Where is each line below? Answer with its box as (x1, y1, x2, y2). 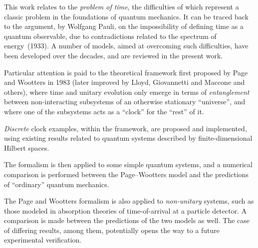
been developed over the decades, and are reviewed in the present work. (4, 50, 223, 60)
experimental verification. (4, 235, 82, 245)
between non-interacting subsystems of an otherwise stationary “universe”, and (4, 96, 246, 107)
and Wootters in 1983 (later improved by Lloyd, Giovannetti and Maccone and (4, 77, 245, 87)
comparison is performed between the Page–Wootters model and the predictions (4, 169, 249, 179)
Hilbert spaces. (4, 142, 49, 153)
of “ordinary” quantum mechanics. (4, 179, 109, 189)
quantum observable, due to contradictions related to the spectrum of (4, 30, 217, 41)
